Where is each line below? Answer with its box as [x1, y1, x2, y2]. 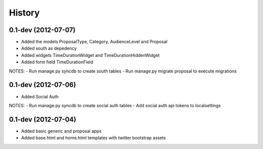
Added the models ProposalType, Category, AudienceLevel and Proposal [21, 39, 168, 45]
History [9, 7, 40, 18]
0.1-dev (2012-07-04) [9, 115, 76, 124]
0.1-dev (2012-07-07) [9, 26, 75, 34]
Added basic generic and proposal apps [21, 128, 102, 134]
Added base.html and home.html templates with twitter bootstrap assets [21, 135, 166, 141]
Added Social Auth [21, 93, 59, 99]
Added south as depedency [21, 45, 77, 51]
